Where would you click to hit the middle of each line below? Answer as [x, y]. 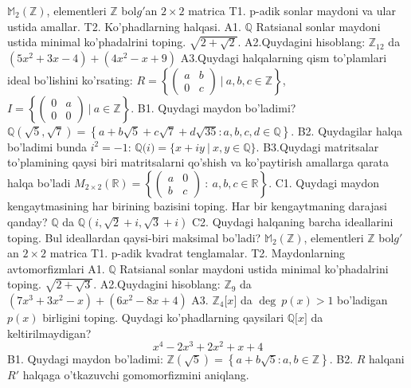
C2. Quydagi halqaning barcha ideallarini [292, 221]
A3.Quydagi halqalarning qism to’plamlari [284, 57]
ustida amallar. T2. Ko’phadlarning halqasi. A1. [124, 26]
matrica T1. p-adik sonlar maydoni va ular [292, 10]
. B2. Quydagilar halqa [347, 130]
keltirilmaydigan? [49, 333]
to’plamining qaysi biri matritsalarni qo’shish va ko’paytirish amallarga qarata [198, 162]
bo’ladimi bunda [47, 146]
